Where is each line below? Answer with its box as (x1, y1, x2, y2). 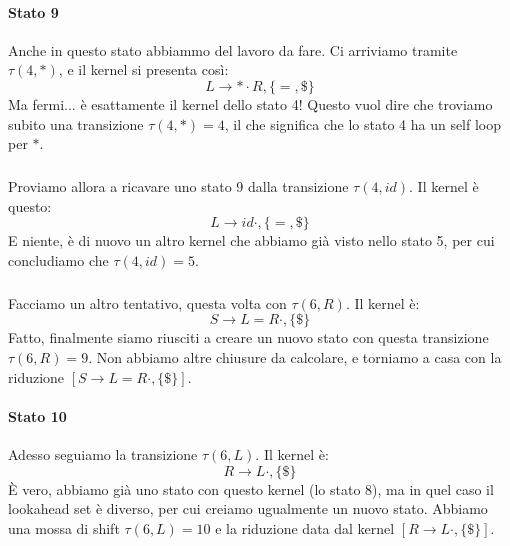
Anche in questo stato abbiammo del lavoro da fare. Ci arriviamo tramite (8, 39, 458, 60)
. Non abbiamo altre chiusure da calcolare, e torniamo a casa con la (88, 347, 502, 368)
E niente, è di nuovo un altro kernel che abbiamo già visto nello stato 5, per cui (8, 230, 495, 251)
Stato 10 (8, 405, 67, 426)
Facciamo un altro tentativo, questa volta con (8, 292, 287, 313)
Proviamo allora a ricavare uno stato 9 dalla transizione (8, 176, 349, 197)
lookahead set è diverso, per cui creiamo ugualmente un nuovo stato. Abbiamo (8, 498, 488, 519)
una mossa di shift (8, 517, 120, 538)
